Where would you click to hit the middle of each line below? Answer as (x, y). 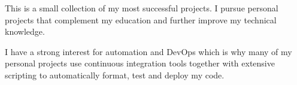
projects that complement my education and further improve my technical (141, 19)
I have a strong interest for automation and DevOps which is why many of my (148, 51)
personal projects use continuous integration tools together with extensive (140, 63)
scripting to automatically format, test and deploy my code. (115, 75)
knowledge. (25, 31)
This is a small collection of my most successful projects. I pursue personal (142, 8)
